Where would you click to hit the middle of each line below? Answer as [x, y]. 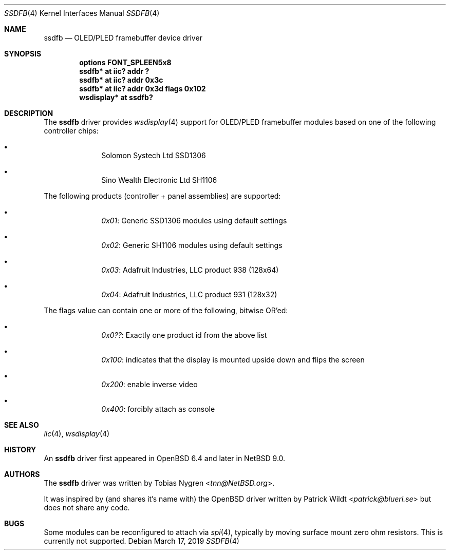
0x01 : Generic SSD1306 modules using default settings [194, 221]
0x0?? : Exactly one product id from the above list [184, 335]
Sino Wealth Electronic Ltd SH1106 [159, 180]
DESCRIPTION [29, 113]
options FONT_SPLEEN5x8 [125, 62]
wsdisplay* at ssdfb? [116, 97]
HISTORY [20, 450]
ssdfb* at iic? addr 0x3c [121, 80]
